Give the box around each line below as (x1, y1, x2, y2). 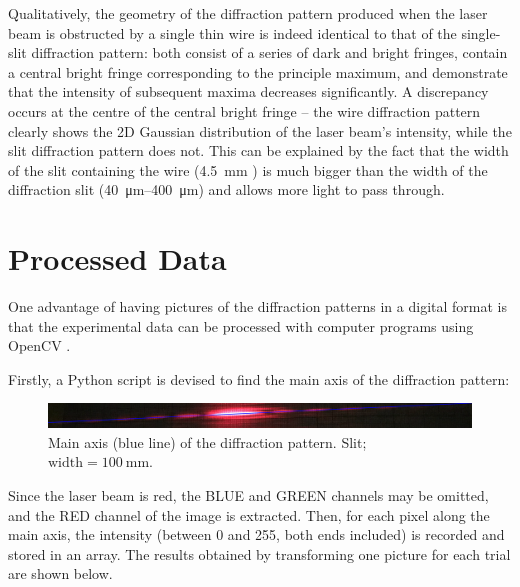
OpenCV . (8, 335, 71, 356)
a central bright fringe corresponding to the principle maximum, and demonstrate (8, 61, 508, 82)
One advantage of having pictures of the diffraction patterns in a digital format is (8, 296, 507, 317)
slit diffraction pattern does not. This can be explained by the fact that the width (8, 140, 509, 161)
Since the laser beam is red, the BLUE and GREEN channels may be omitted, (8, 485, 489, 506)
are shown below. (8, 563, 113, 584)
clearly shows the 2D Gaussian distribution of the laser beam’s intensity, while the (8, 120, 512, 141)
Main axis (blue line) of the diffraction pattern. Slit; (48, 431, 367, 452)
